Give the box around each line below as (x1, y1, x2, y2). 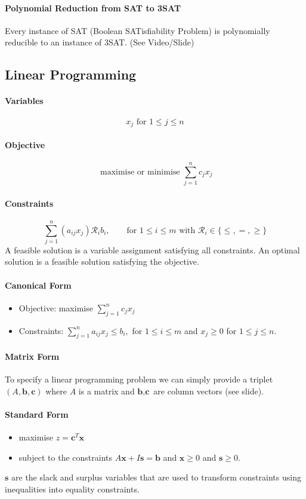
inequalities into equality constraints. (5, 483, 140, 495)
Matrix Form (5, 350, 60, 363)
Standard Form (5, 408, 69, 421)
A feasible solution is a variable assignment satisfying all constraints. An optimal (5, 243, 300, 256)
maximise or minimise (100, 167, 180, 176)
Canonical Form (5, 278, 72, 291)
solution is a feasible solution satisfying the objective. (5, 255, 199, 268)
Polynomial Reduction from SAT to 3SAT (5, 1, 181, 14)
